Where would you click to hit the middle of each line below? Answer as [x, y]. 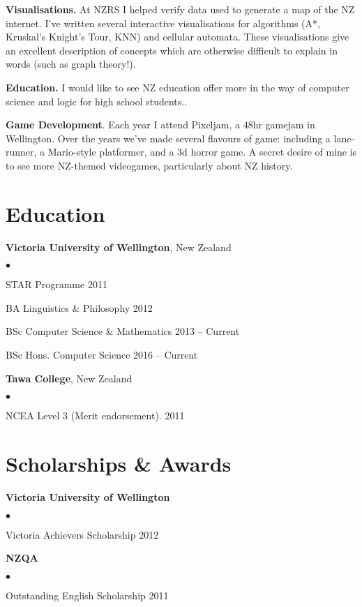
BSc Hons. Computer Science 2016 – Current [102, 355]
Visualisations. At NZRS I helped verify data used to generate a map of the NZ [180, 9]
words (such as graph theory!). [71, 64]
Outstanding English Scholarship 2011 [87, 595]
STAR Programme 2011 [56, 284]
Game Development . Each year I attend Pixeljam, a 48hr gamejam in [160, 125]
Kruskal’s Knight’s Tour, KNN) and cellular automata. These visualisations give [178, 37]
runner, [21, 152]
